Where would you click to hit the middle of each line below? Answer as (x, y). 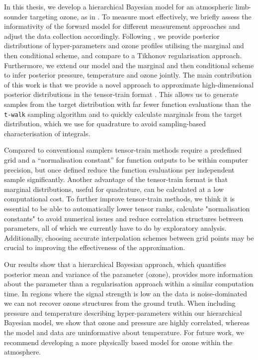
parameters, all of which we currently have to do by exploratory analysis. (115, 228)
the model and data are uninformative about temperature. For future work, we (124, 332)
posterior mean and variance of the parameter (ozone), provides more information (129, 274)
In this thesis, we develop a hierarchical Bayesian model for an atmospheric (119, 6)
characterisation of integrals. (47, 133)
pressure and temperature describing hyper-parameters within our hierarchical (123, 313)
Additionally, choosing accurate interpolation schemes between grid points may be (129, 237)
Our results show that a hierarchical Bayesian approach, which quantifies (115, 264)
